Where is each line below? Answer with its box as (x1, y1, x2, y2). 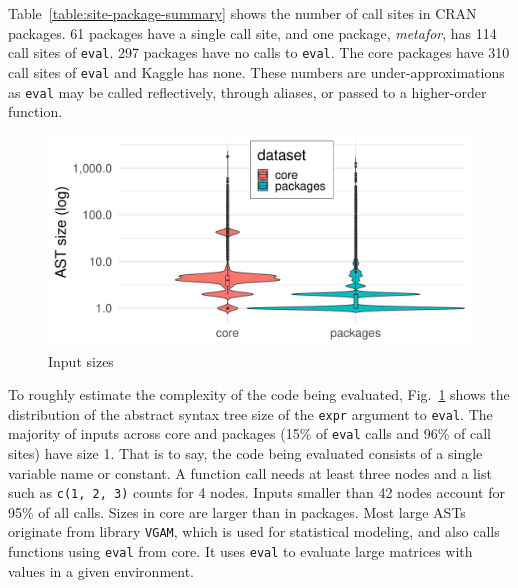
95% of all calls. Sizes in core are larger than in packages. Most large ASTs (8, 501, 466, 522)
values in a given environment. (8, 560, 195, 581)
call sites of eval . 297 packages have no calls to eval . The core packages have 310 (8, 42, 510, 63)
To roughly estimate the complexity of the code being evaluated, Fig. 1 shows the (8, 384, 510, 405)
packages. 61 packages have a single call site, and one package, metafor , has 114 (8, 22, 497, 43)
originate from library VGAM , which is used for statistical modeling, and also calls (8, 521, 500, 542)
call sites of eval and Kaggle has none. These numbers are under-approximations (8, 61, 505, 82)
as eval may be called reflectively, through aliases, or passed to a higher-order (8, 81, 487, 102)
